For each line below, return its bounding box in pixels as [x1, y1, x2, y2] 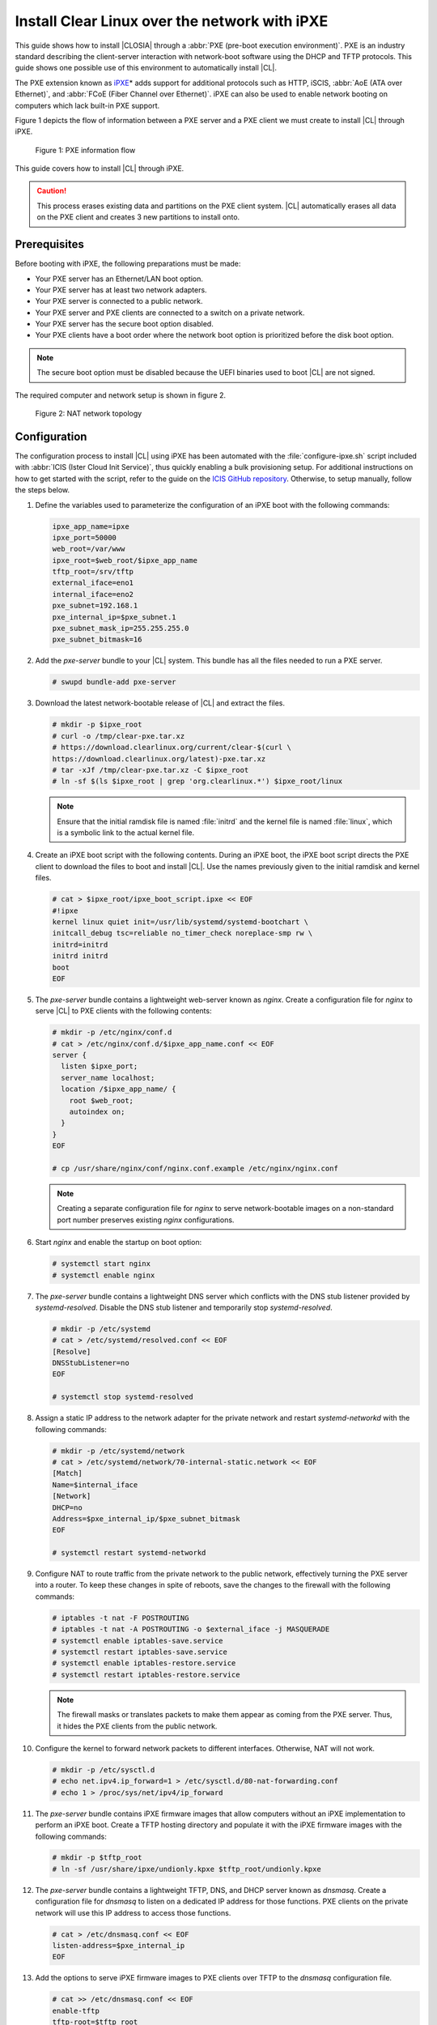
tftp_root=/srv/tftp [52, 567, 134, 577]
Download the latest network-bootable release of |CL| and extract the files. [35, 698, 286, 708]
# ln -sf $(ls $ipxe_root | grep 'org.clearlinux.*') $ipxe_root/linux [52, 777, 343, 786]
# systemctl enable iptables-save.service [52, 1636, 223, 1645]
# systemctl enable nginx [52, 1270, 155, 1280]
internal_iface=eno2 [52, 590, 134, 599]
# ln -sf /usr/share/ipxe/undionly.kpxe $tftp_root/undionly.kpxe [52, 1864, 321, 1874]
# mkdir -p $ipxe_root [52, 720, 142, 729]
